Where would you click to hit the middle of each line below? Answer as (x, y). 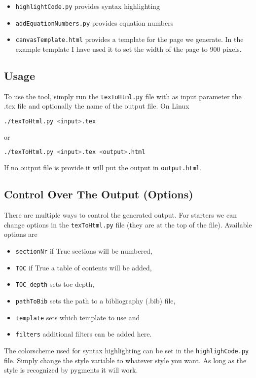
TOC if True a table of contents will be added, (84, 267)
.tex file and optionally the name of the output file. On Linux (97, 106)
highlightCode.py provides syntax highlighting (88, 6)
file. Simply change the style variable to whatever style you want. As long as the (125, 360)
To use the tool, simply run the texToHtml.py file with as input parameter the (123, 96)
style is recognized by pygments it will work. (71, 370)
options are (21, 234)
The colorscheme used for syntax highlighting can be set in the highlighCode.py (127, 350)
